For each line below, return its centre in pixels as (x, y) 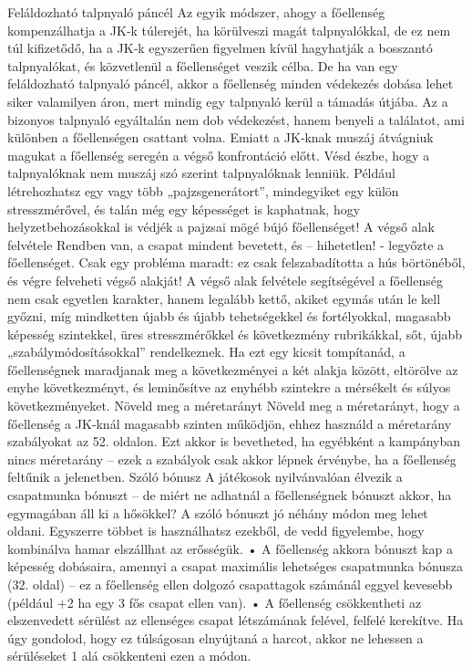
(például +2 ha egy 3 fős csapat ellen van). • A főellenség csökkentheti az (215, 602)
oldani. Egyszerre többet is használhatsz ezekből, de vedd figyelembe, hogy (216, 531)
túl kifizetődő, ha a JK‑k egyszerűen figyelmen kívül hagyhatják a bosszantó (220, 48)
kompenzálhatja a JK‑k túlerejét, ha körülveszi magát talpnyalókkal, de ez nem (229, 30)
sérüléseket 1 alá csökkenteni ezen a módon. (129, 656)
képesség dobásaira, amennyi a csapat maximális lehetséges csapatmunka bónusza (236, 566)
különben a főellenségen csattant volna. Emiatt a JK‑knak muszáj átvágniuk (221, 137)
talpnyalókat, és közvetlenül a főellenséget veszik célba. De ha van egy (203, 65)
